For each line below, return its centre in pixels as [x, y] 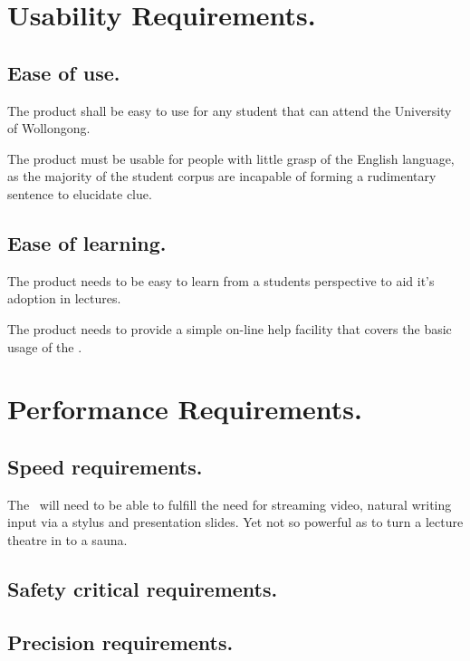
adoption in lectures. [64, 298]
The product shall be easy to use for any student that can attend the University [230, 110]
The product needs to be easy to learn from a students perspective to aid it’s [221, 280]
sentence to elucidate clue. [80, 193]
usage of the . [45, 346]
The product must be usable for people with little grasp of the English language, [231, 158]
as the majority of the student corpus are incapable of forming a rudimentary [222, 176]
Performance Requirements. [185, 409]
